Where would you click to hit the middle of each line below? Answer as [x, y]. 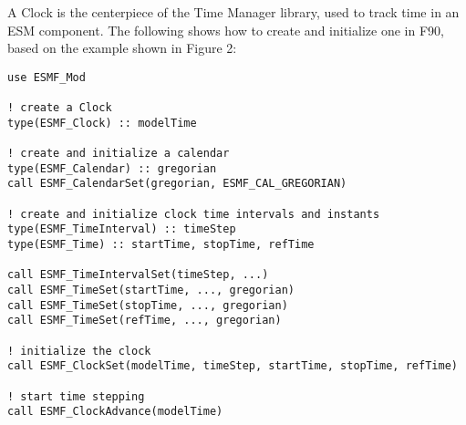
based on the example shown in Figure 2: [122, 48]
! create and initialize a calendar [119, 154]
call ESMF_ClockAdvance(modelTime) [115, 412]
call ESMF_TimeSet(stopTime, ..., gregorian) [148, 305]
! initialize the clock [79, 351]
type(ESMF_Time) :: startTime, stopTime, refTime [161, 244]
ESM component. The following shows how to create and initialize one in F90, [226, 30]
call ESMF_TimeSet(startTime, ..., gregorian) [151, 290]
